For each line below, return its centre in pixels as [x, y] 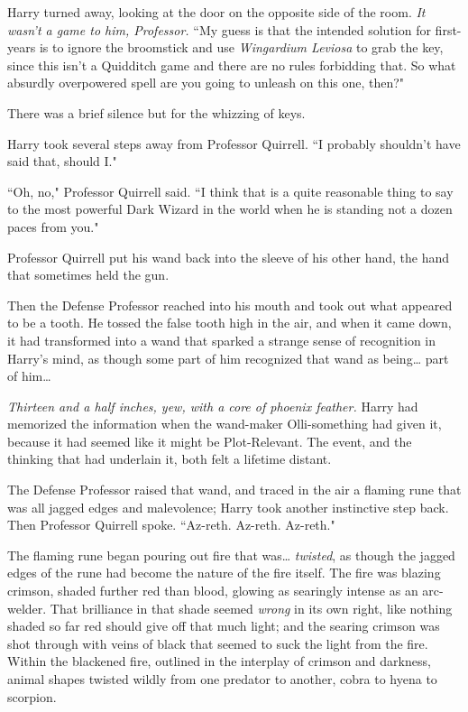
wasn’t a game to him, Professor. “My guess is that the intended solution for [219, 29]
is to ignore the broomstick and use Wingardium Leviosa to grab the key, [241, 47]
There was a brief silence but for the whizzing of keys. [156, 112]
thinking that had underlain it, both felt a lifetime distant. [170, 459]
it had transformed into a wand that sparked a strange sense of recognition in [222, 340]
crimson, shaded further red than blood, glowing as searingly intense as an [213, 591]
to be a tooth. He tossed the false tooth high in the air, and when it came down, [229, 323]
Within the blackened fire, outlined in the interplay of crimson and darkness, [219, 661]
